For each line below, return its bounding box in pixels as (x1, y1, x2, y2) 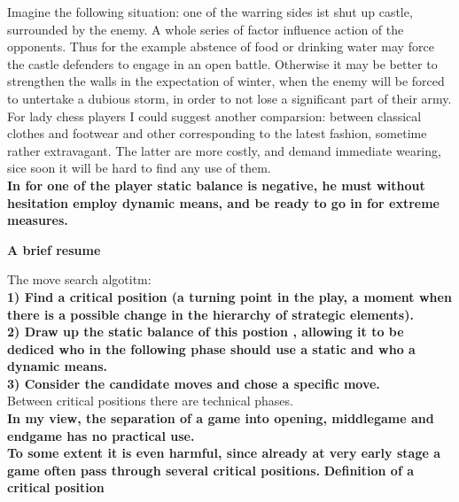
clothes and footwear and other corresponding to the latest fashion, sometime (7, 124, 427, 143)
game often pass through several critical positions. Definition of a (7, 460, 415, 479)
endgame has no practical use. (7, 426, 195, 444)
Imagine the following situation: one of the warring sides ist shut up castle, (7, 3, 413, 20)
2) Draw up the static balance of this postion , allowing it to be (7, 322, 404, 341)
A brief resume (7, 240, 101, 259)
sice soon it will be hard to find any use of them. (7, 158, 271, 177)
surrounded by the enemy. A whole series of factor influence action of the (7, 19, 404, 38)
